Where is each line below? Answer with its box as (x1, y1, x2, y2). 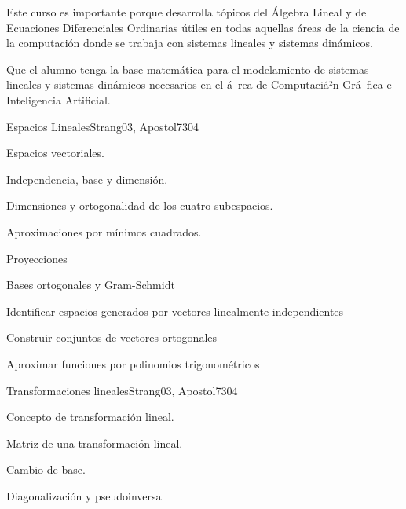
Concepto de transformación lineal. (6, 408, 174, 425)
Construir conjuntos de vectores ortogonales (6, 329, 218, 346)
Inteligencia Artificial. (6, 91, 111, 108)
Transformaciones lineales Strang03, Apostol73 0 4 (6, 382, 238, 398)
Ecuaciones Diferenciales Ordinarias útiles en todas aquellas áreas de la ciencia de (6, 19, 400, 35)
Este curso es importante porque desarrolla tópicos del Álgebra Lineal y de (6, 4, 367, 20)
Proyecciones (6, 250, 68, 266)
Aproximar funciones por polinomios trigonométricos (6, 355, 260, 372)
